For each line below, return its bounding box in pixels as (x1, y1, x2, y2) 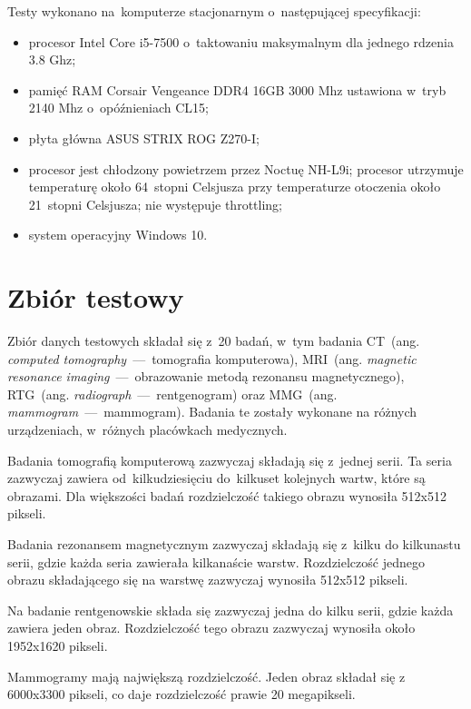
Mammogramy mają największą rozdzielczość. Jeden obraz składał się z (7, 666, 406, 685)
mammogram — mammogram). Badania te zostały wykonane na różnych (7, 402, 417, 421)
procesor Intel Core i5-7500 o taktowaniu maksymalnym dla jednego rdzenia (28, 32, 454, 51)
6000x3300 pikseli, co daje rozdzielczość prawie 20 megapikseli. (7, 684, 356, 704)
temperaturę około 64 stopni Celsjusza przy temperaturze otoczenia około (28, 177, 441, 196)
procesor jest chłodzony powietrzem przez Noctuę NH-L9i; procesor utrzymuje (28, 159, 464, 178)
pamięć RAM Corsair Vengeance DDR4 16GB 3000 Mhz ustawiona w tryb (28, 80, 446, 99)
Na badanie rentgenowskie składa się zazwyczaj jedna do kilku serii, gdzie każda (7, 600, 454, 619)
